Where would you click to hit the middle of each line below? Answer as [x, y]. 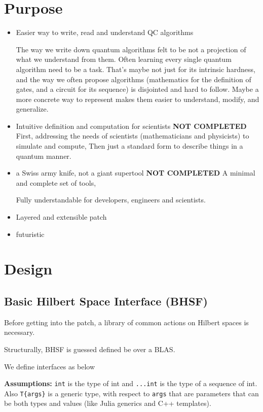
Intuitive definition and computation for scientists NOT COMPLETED [131, 126]
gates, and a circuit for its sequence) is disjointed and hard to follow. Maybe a [137, 89]
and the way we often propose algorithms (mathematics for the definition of [134, 79]
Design [28, 269]
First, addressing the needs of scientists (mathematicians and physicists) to [133, 136]
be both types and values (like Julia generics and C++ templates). [108, 403]
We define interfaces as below [50, 366]
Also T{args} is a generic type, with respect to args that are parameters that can [131, 393]
